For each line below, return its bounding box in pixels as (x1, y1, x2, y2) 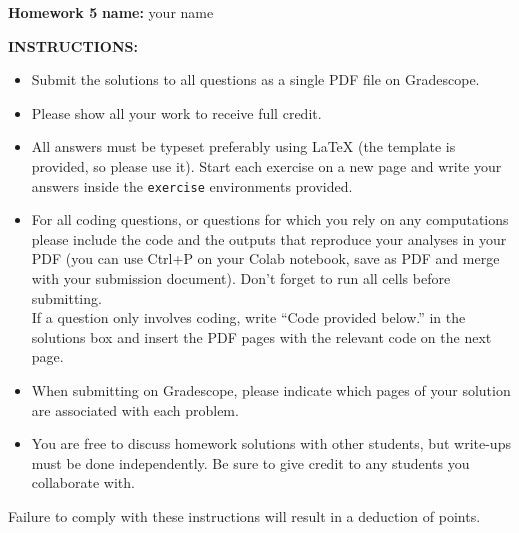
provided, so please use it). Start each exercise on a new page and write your (31, 155, 502, 176)
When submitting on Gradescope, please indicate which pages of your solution (31, 379, 511, 400)
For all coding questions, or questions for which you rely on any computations (31, 209, 509, 230)
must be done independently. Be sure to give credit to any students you (31, 452, 470, 473)
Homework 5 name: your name (8, 2, 214, 22)
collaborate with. (31, 472, 135, 493)
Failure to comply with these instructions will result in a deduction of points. (8, 505, 481, 526)
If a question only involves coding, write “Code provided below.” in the (31, 307, 466, 328)
